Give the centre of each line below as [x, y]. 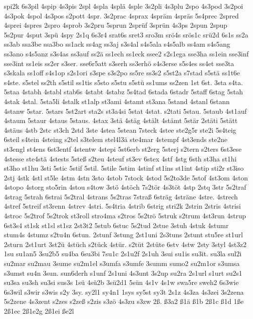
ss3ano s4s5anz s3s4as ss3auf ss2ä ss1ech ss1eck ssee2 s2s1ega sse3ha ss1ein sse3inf [126, 53]
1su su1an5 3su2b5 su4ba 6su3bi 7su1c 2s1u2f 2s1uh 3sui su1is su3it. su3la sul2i [123, 254]
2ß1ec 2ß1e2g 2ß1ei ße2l [39, 311]
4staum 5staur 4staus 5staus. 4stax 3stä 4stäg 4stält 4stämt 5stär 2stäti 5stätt [121, 120]
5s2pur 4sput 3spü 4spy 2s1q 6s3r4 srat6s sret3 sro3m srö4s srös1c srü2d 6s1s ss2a [126, 34]
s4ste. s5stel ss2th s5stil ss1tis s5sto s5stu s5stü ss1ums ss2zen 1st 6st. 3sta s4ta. [124, 82]
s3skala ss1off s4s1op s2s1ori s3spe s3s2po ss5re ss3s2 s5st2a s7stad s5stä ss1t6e [122, 73]
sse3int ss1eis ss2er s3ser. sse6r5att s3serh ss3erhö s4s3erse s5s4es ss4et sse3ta [119, 63]
